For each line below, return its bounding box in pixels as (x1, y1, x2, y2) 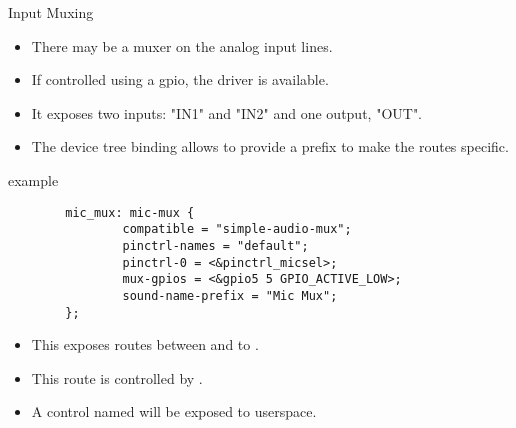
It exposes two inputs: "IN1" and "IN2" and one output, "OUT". (31, 102, 423, 123)
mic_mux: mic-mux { (65, 205, 195, 220)
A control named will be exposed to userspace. (31, 401, 317, 422)
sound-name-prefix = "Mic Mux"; (122, 288, 338, 303)
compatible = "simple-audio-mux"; (122, 222, 352, 237)
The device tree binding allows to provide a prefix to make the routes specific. (31, 136, 509, 157)
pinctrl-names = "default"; (122, 238, 309, 253)
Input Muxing (8, 2, 94, 22)
